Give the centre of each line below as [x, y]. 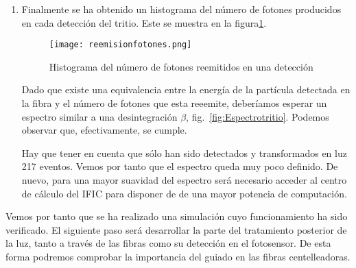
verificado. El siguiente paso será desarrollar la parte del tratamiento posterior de [176, 229]
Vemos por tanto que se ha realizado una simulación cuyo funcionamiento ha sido [177, 216]
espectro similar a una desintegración [99, 116]
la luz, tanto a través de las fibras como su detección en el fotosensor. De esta [168, 243]
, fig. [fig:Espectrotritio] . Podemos [258, 116]
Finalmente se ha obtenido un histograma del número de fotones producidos [181, 9]
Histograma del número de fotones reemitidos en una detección [181, 66]
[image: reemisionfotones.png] [120, 45]
